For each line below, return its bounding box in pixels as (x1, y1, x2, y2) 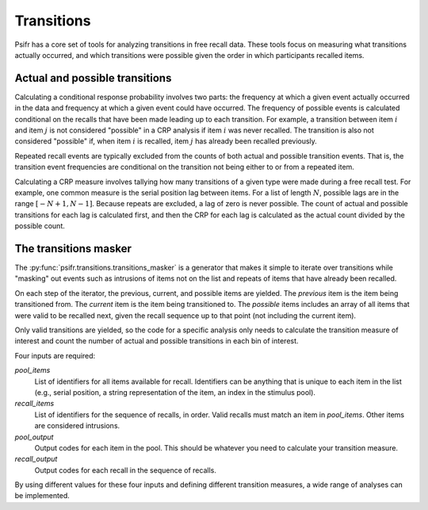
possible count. (14, 221, 65, 231)
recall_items (14, 399, 55, 408)
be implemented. (14, 491, 71, 500)
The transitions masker (14, 242, 132, 255)
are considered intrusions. (34, 421, 120, 431)
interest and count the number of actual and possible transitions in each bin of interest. (14, 336, 299, 346)
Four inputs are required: (14, 351, 96, 360)
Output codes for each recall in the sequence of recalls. (34, 465, 217, 475)
